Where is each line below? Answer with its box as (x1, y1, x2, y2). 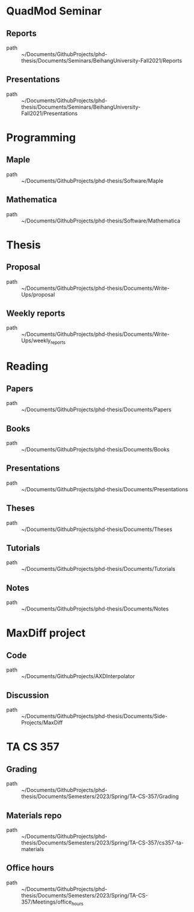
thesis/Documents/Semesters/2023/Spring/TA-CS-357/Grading (21, 793, 179, 800)
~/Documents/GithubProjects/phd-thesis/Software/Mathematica (21, 217, 181, 224)
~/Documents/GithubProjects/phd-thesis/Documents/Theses (21, 526, 172, 533)
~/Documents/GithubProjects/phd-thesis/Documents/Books (21, 446, 170, 453)
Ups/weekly (21, 337, 51, 344)
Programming (6, 131, 76, 144)
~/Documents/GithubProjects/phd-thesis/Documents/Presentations (21, 485, 188, 492)
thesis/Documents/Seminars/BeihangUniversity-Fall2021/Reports (21, 57, 182, 64)
